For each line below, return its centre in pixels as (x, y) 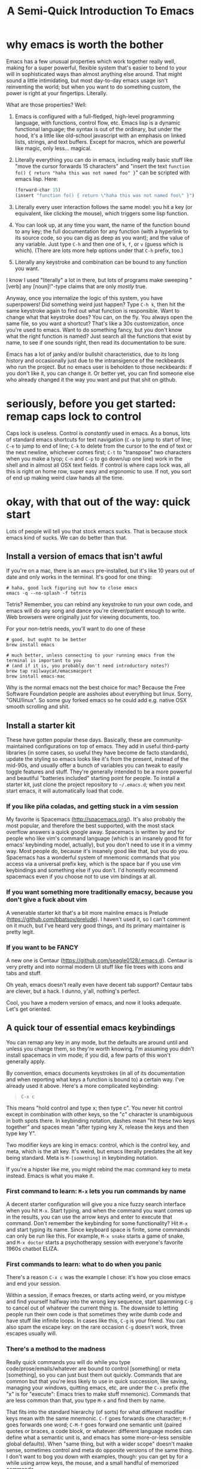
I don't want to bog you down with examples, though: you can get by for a (97, 1456)
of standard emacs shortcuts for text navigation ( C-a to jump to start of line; (99, 439)
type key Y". (21, 1133)
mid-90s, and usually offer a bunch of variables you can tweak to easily (95, 766)
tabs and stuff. (24, 973)
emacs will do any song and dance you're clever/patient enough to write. (96, 611)
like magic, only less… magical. (53, 148)
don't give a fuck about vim (47, 900)
